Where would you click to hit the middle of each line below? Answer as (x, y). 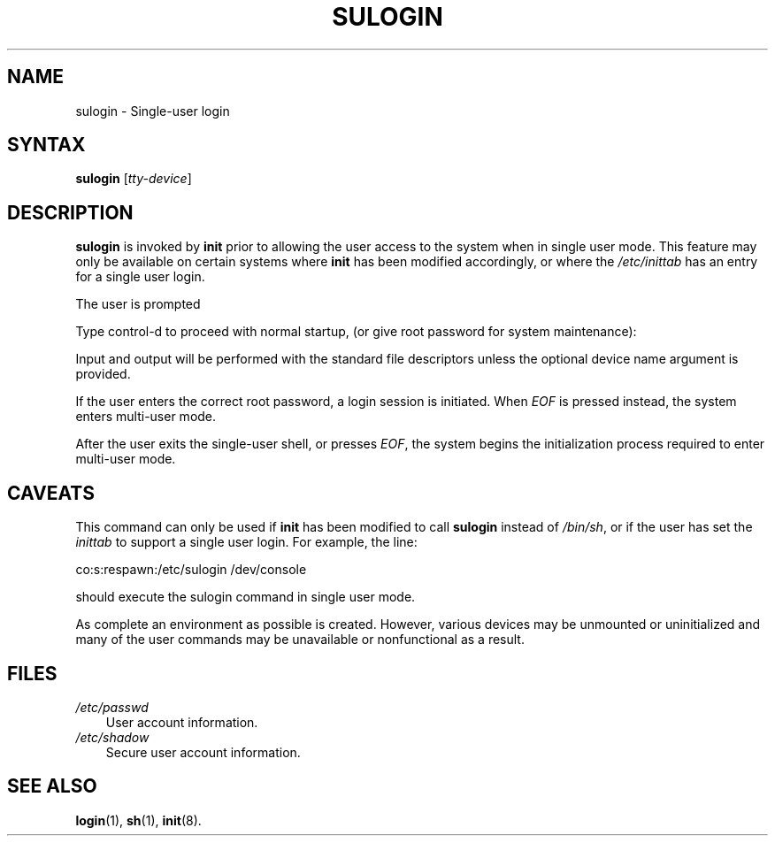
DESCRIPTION (70, 212)
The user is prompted (138, 304)
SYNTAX (46, 145)
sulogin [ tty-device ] (134, 179)
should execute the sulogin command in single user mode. (246, 597)
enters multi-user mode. (146, 417)
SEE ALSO (52, 786)
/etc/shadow (112, 737)
